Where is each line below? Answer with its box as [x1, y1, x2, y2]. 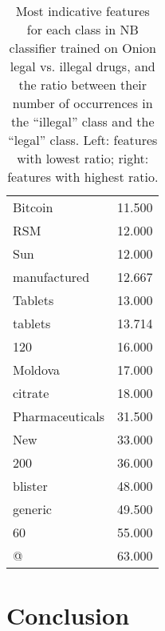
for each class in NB [26, 20, 139, 38]
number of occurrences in [12, 94, 153, 112]
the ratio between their [18, 75, 147, 94]
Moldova [13, 360, 61, 379]
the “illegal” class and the [10, 112, 155, 131]
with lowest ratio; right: [17, 149, 149, 167]
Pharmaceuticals [13, 407, 105, 425]
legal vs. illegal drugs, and [10, 57, 155, 75]
